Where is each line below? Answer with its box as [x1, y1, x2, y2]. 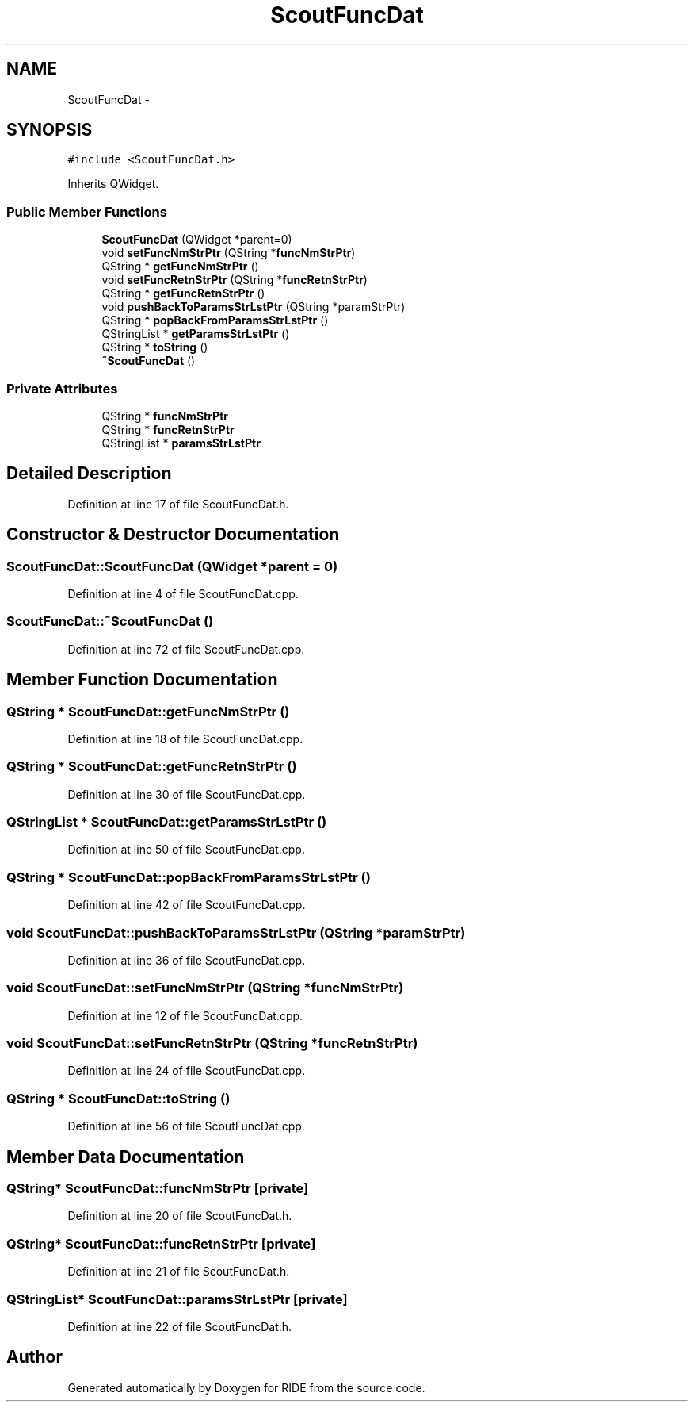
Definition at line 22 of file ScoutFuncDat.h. [67, 1319, 292, 1333]
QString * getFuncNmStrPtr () [101, 259, 259, 274]
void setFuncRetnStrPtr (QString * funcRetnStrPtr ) [101, 273, 368, 287]
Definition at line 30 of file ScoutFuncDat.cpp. [67, 787, 306, 801]
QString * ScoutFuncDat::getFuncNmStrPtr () [6, 703, 290, 719]
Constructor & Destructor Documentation [6, 524, 340, 545]
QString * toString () [101, 340, 208, 355]
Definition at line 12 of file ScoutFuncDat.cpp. [67, 1008, 303, 1022]
